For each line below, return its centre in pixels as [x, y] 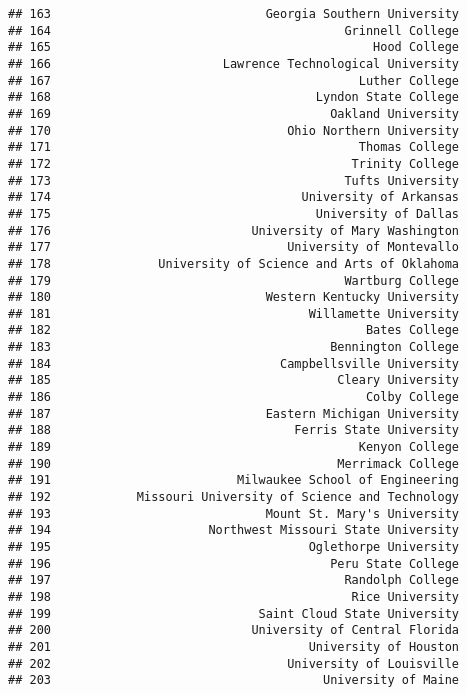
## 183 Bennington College [234, 347]
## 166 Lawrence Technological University [234, 63]
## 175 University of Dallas [234, 213]
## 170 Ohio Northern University [234, 130]
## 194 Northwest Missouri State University [234, 530]
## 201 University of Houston [234, 646]
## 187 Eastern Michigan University [234, 413]
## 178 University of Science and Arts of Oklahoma [234, 263]
